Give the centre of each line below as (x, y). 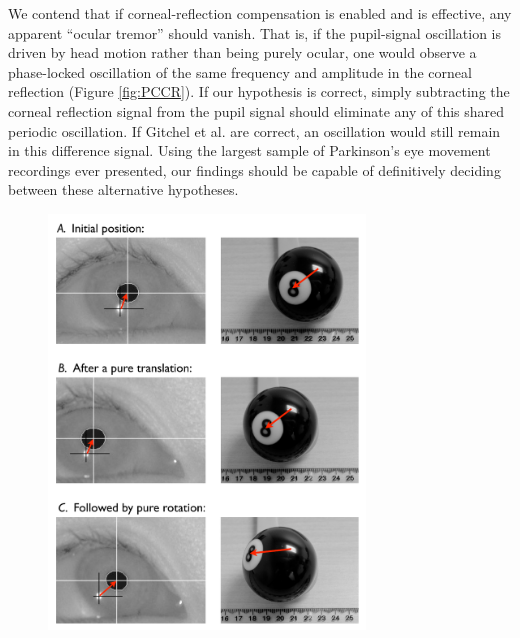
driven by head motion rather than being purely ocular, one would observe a (242, 52)
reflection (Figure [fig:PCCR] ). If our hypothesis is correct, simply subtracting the (259, 91)
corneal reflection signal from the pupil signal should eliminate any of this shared (256, 110)
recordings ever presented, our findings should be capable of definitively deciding (254, 169)
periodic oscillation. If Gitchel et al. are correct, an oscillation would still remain (254, 130)
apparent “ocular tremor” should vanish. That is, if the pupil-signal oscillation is (254, 32)
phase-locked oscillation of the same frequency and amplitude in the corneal (240, 71)
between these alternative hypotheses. (123, 189)
